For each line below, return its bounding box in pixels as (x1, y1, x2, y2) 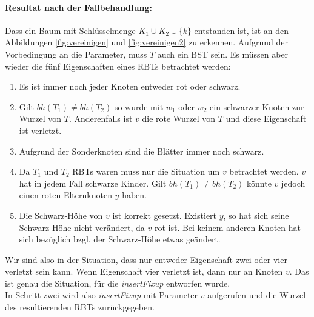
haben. (122, 189, 147, 201)
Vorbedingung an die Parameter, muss (5, 47, 147, 60)
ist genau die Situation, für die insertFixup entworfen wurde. (5, 276, 230, 289)
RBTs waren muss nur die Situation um (72, 165, 220, 178)
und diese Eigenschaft (225, 112, 307, 125)
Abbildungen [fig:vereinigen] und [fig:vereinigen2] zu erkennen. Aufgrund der (5, 36, 289, 48)
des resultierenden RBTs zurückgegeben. (5, 301, 155, 313)
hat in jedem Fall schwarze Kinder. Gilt (19, 176, 167, 189)
